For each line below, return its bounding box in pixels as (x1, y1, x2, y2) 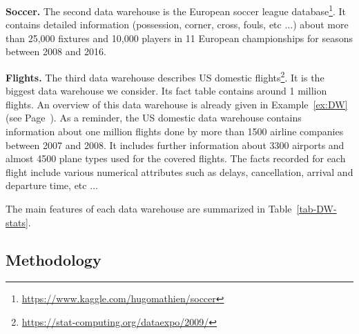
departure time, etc (6, 178, 87, 193)
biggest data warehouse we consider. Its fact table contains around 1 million (6, 83, 327, 98)
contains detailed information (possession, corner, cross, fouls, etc (6, 17, 282, 32)
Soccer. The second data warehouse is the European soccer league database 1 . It (6, 2, 347, 18)
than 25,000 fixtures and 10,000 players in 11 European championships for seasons (6, 30, 353, 45)
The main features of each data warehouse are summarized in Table (6, 202, 292, 216)
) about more (293, 17, 349, 32)
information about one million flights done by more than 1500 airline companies (6, 124, 344, 139)
